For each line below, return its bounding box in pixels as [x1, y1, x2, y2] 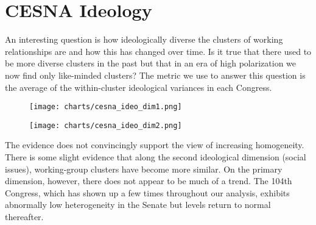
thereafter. [5, 210, 44, 223]
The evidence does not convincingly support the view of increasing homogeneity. [5, 138, 304, 151]
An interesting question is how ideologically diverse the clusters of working [5, 33, 283, 46]
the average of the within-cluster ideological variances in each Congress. [5, 80, 272, 93]
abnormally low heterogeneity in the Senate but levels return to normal [5, 198, 271, 211]
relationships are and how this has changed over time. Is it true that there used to [5, 45, 312, 57]
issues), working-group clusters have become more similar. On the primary [5, 162, 283, 175]
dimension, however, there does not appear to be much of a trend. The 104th [5, 174, 292, 187]
